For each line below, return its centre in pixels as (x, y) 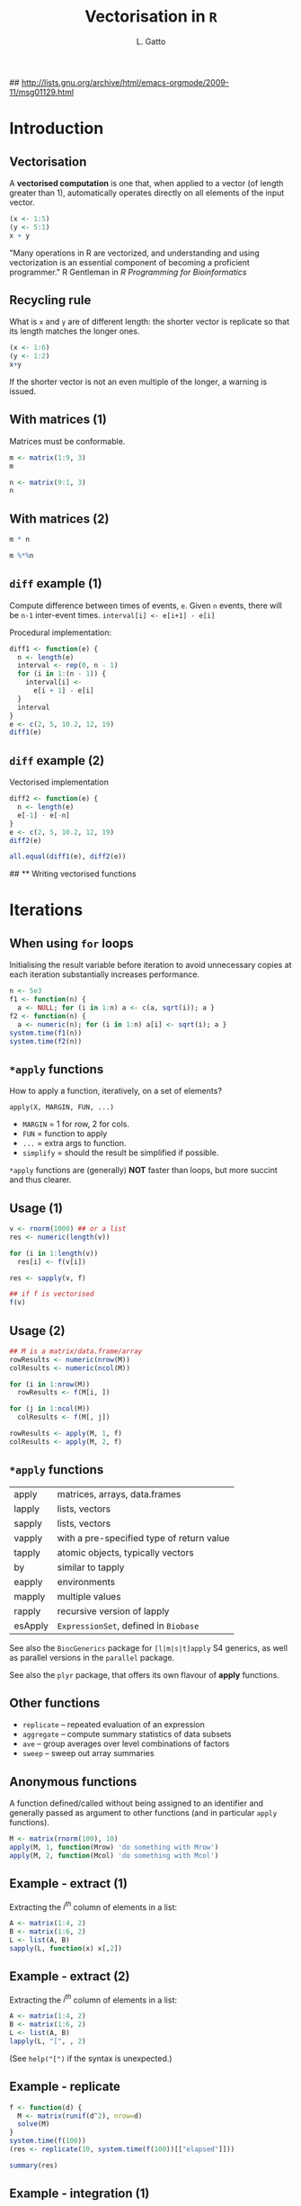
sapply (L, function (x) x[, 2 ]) (66, 1948)
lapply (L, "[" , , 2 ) (48, 2041)
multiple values (89, 1596)
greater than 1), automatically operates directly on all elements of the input (147, 193)
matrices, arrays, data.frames (119, 1493)
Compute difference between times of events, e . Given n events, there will (146, 605)
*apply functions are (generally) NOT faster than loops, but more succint (144, 1170)
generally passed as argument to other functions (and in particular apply (143, 1813)
